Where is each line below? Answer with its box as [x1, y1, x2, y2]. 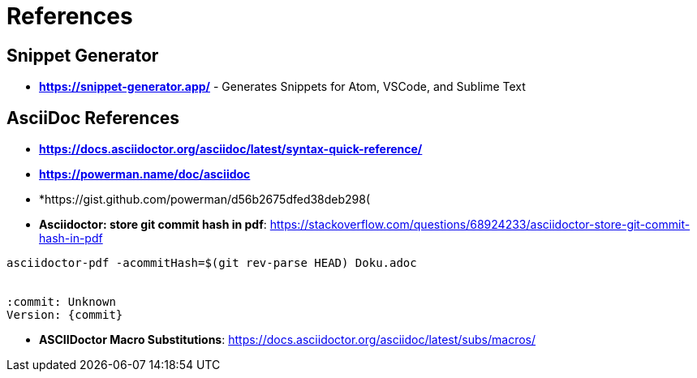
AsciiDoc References [6, 107, 180, 128]
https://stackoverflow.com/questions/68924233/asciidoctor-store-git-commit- [269, 217, 691, 232]
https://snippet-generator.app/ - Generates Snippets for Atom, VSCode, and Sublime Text [39, 79, 526, 94]
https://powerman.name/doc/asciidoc [39, 167, 251, 182]
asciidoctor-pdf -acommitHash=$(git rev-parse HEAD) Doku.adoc [6, 256, 417, 270]
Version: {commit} [6, 308, 123, 322]
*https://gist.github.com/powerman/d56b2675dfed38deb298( [39, 192, 371, 207]
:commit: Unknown [6, 295, 116, 309]
